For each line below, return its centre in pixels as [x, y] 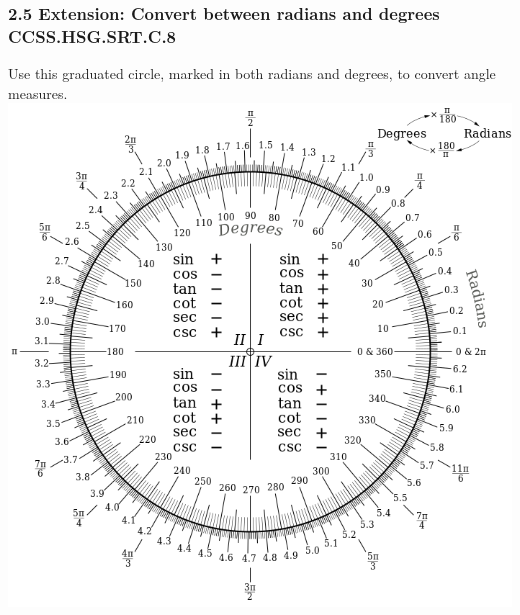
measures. [38, 92]
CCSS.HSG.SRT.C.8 [92, 35]
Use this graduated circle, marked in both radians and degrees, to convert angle [252, 73]
